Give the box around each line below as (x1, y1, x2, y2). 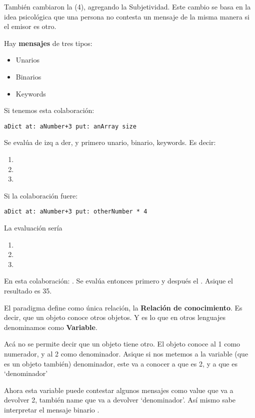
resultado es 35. (4, 285, 52, 295)
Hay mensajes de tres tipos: (4, 37, 92, 48)
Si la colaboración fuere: (4, 190, 78, 200)
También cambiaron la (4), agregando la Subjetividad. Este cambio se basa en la (4, 1, 251, 11)
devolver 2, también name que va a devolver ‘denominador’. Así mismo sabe (4, 394, 236, 405)
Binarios (15, 71, 41, 81)
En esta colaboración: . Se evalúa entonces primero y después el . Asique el (4, 275, 233, 286)
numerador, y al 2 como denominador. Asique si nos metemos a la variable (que (4, 348, 248, 358)
